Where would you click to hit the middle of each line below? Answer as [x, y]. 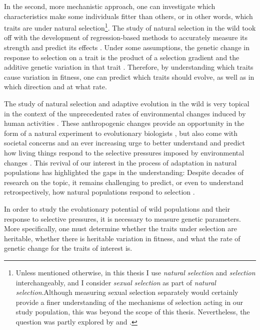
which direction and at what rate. [55, 87]
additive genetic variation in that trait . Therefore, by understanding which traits [129, 67]
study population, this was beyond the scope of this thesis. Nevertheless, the [133, 312]
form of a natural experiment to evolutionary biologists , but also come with [121, 133]
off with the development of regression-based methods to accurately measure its [126, 37]
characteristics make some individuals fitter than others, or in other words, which [128, 16]
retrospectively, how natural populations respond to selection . [99, 192]
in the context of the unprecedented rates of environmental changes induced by [125, 113]
